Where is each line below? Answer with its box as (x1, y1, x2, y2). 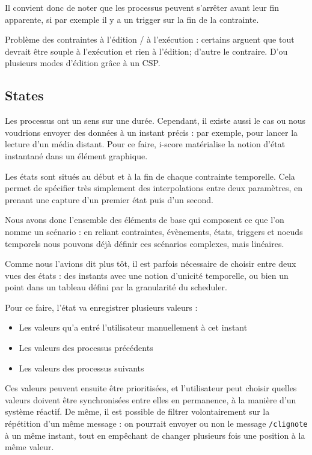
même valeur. (5, 441, 54, 453)
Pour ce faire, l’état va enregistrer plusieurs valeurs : (5, 301, 198, 313)
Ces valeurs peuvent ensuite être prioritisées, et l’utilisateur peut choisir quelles (5, 382, 297, 394)
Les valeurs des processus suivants (19, 361, 144, 374)
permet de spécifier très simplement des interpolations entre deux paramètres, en (5, 182, 302, 194)
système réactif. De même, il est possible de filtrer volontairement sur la (5, 405, 270, 418)
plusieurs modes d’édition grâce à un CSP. (5, 56, 161, 69)
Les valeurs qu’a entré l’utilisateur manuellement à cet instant (19, 321, 248, 334)
